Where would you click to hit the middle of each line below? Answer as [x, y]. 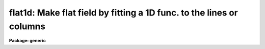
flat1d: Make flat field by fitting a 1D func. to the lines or [123, 13]
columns [27, 26]
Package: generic [27, 41]
